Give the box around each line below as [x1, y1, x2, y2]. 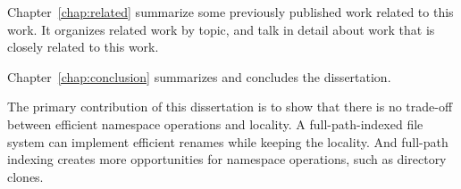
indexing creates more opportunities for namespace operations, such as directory [7, 150, 447, 168]
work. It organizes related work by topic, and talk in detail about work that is [7, 20, 435, 38]
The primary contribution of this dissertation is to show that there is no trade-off [7, 97, 453, 116]
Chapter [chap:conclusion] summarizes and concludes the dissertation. [7, 67, 391, 86]
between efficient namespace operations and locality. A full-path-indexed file [7, 114, 423, 133]
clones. [7, 167, 44, 185]
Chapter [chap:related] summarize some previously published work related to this [7, 3, 454, 21]
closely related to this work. [7, 37, 159, 56]
